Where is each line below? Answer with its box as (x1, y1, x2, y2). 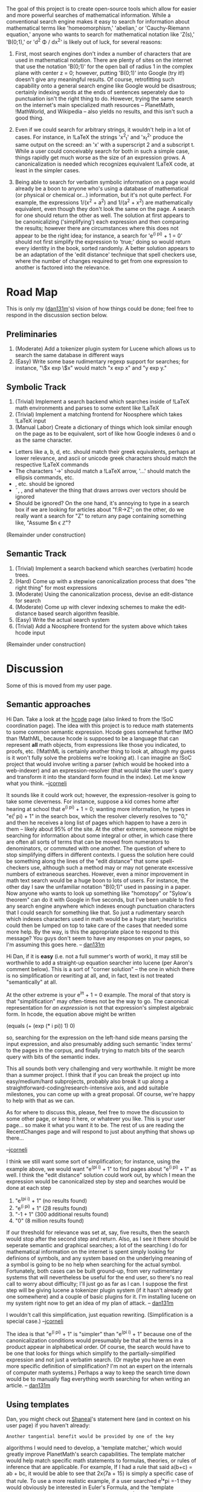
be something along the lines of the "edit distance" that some (6, 857, 159, 865)
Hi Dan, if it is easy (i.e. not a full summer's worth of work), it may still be (6, 952, 187, 960)
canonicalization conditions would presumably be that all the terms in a (6, 1337, 183, 1344)
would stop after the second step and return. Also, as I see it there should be (6, 1235, 197, 1242)
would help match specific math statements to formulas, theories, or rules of (6, 1456, 196, 1464)
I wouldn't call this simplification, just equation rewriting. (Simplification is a (6, 1311, 193, 1319)
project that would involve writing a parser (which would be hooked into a (6, 760, 189, 767)
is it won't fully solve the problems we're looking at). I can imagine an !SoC (6, 754, 192, 761)
